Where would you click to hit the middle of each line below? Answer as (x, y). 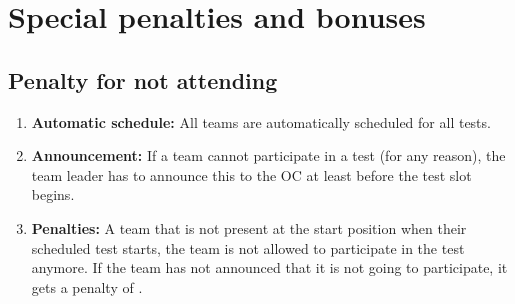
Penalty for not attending (143, 79)
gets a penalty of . (87, 286)
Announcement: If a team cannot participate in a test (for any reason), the (268, 155)
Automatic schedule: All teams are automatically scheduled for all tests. (261, 121)
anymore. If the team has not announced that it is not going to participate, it (269, 267)
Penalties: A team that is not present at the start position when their (249, 227)
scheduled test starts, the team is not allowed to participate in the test (248, 247)
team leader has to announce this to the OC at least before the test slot (251, 174)
